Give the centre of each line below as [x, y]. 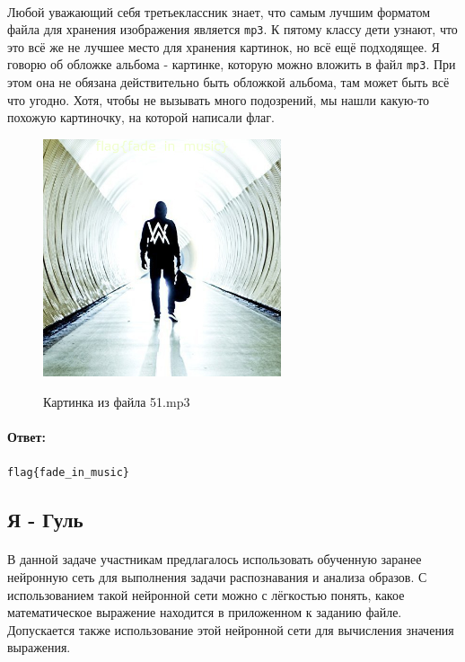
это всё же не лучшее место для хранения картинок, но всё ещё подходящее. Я [224, 46]
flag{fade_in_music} [69, 473]
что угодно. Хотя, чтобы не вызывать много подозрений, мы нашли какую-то [219, 99]
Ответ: [26, 437]
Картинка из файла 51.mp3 [117, 402]
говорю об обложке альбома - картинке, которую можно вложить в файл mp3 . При [232, 64]
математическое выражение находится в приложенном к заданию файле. [205, 612]
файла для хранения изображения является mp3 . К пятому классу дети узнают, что [232, 29]
